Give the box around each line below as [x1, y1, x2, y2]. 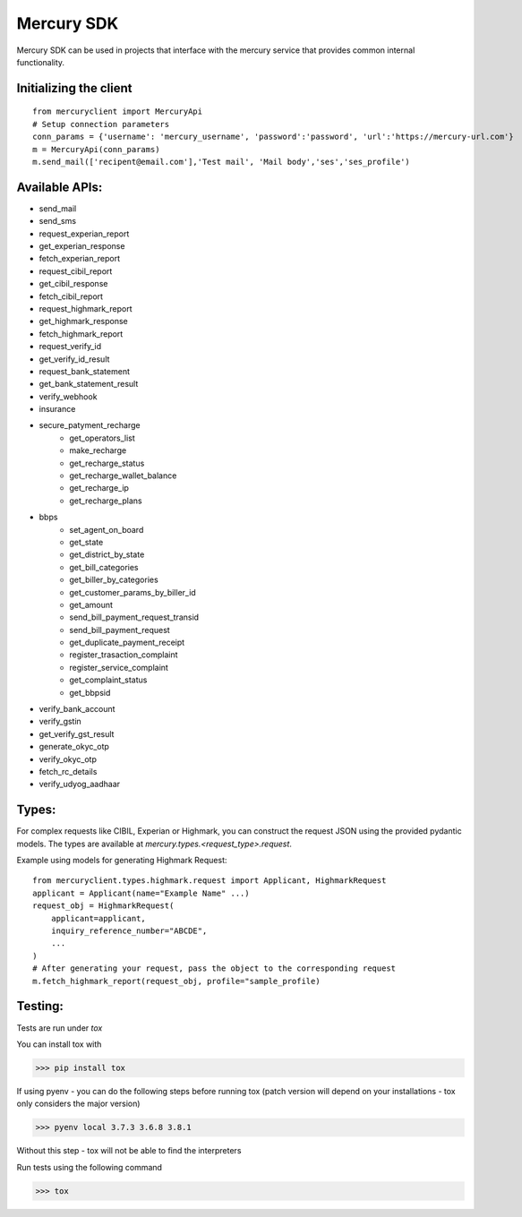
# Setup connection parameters [32, 119, 170, 129]
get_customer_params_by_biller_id [69, 587, 196, 597]
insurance [39, 404, 76, 415]
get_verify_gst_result [39, 728, 115, 739]
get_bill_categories [69, 561, 139, 572]
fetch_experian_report [39, 253, 121, 264]
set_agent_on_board [69, 524, 144, 535]
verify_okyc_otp [39, 753, 98, 765]
